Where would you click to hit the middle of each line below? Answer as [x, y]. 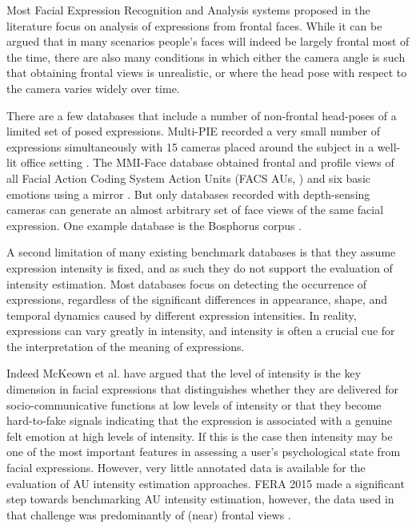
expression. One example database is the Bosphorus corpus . [154, 225]
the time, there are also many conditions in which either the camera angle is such [206, 57]
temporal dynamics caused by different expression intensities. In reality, [182, 315]
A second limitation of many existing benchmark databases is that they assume [201, 252]
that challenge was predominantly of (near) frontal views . [149, 514]
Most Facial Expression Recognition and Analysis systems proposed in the [188, 10]
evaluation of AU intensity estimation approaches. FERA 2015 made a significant [206, 483]
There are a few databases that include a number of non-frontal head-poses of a [202, 115]
